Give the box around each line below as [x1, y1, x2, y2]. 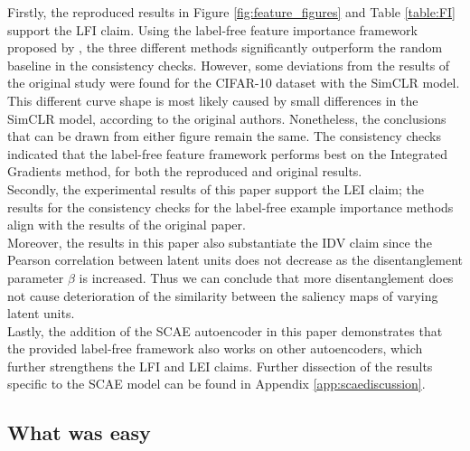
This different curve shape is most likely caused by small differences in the [7, 90, 418, 109]
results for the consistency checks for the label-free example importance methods [7, 197, 454, 216]
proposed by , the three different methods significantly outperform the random [7, 38, 443, 57]
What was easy [7, 418, 151, 446]
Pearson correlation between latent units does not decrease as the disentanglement [7, 250, 463, 269]
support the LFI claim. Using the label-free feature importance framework [7, 20, 418, 39]
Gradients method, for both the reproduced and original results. [7, 162, 362, 181]
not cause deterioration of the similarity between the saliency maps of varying [7, 286, 438, 305]
